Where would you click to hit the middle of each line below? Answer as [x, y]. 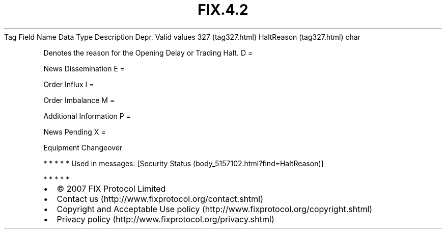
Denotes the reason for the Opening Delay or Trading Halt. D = [148, 53]
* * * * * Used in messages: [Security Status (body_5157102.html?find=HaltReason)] [184, 163]
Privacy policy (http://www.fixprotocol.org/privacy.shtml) [165, 219]
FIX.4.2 [223, 10]
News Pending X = [75, 132]
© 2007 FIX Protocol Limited [111, 188]
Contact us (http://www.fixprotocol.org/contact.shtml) [160, 199]
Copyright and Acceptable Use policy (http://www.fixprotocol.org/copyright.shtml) [215, 209]
